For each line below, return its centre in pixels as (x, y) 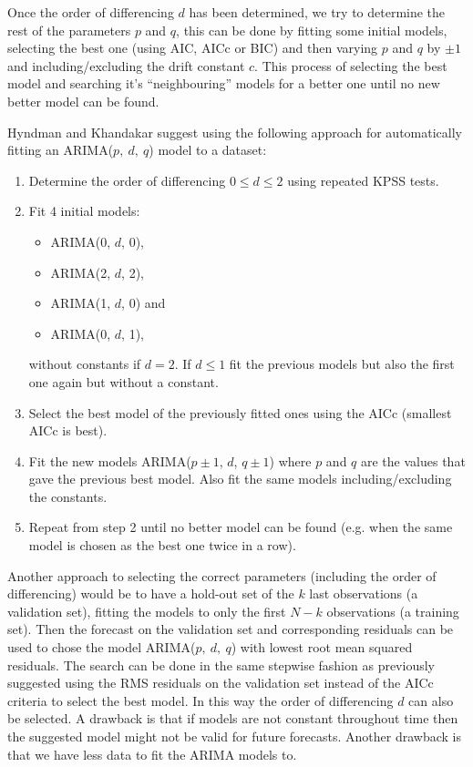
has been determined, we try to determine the (317, 12)
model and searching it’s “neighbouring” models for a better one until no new (224, 83)
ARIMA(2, (81, 272)
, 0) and (144, 303)
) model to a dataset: (208, 150)
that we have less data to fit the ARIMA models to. (152, 754)
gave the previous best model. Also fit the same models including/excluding (240, 479)
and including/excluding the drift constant (126, 65)
